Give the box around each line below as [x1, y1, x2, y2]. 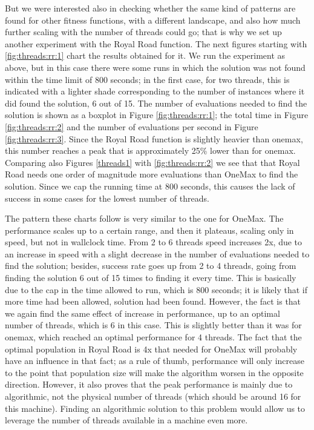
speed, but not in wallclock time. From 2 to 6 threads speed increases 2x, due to [5, 236, 303, 248]
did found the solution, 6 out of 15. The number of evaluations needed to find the [5, 96, 307, 109]
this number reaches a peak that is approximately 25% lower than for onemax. [5, 144, 296, 157]
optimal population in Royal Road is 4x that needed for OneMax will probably [5, 342, 298, 355]
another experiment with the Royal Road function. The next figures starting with [5, 37, 307, 50]
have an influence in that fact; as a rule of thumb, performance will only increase [5, 354, 304, 367]
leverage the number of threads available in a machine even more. [5, 414, 248, 426]
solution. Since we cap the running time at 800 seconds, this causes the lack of [5, 179, 295, 192]
